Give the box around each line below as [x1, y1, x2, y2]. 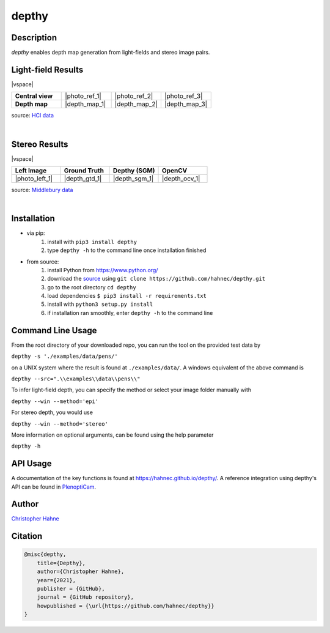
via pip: [26, 229, 45, 237]
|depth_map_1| [65, 100, 106, 108]
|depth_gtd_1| [64, 174, 102, 183]
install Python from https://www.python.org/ [47, 266, 158, 273]
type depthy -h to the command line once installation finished [47, 246, 207, 254]
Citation [11, 531, 43, 541]
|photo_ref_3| [164, 92, 203, 100]
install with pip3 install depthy [47, 238, 137, 245]
